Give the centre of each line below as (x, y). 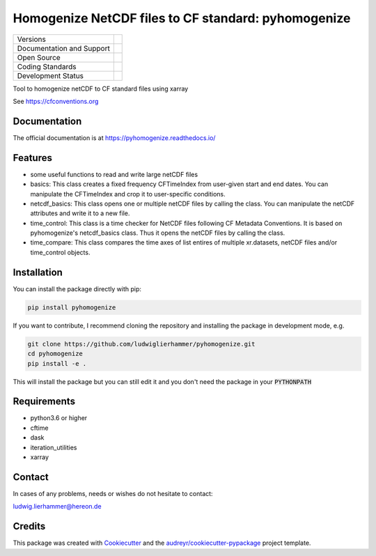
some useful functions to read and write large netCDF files (114, 174)
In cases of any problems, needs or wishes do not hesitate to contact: (113, 493)
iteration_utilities (54, 447)
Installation (38, 272)
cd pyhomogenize (55, 354)
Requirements (44, 402)
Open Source (39, 57)
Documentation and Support (64, 48)
